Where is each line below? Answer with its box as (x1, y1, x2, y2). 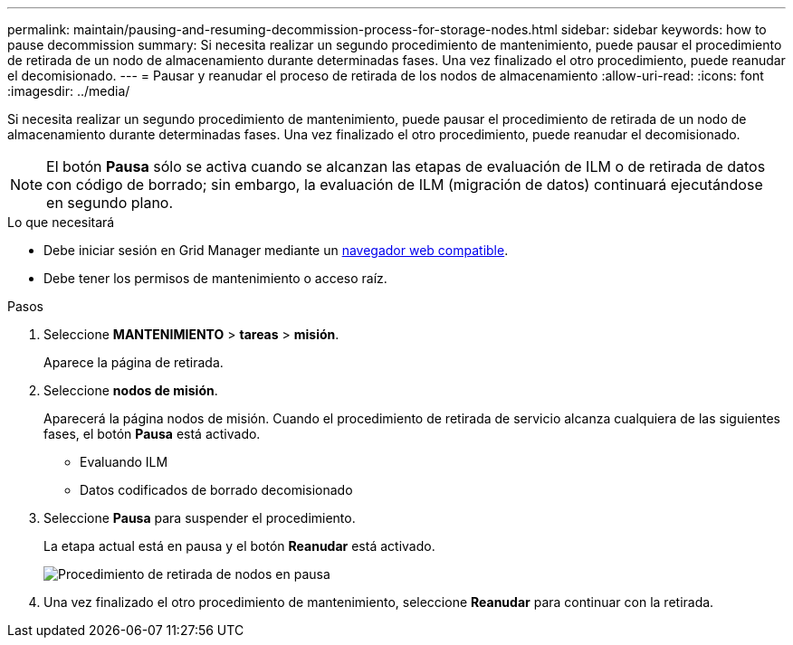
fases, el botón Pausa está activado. (43, 426, 261, 441)
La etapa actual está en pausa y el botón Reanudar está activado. (43, 538, 435, 554)
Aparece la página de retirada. (43, 355, 224, 370)
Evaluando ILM (80, 454, 168, 470)
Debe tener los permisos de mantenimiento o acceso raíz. (43, 270, 387, 286)
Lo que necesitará (7, 214, 115, 230)
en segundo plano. (46, 194, 174, 212)
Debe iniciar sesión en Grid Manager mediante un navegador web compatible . (43, 242, 509, 258)
